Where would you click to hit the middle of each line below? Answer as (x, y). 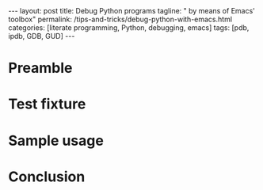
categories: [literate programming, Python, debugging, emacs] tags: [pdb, (129, 28)
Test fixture (47, 104)
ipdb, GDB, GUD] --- (42, 36)
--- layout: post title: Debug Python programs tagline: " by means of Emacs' (132, 11)
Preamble (40, 68)
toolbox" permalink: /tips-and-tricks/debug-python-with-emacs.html (120, 19)
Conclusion (47, 177)
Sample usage (56, 141)
